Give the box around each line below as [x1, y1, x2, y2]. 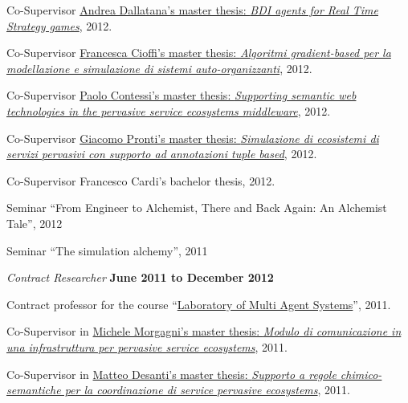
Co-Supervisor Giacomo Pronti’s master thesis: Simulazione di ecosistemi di [6, 129, 379, 146]
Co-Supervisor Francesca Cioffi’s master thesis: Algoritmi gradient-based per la [6, 44, 391, 61]
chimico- [340, 365, 382, 382]
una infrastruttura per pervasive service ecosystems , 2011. [6, 338, 288, 355]
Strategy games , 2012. [6, 17, 112, 34]
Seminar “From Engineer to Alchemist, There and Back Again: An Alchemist [6, 199, 387, 216]
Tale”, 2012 [6, 214, 63, 231]
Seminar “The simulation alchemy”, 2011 [6, 242, 208, 258]
